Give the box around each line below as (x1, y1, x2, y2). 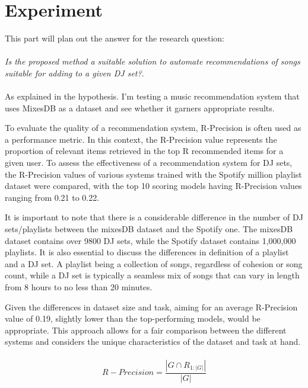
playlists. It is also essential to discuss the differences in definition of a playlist (5, 246, 289, 258)
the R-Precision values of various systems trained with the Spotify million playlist (5, 168, 302, 180)
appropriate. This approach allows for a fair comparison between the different (5, 323, 287, 336)
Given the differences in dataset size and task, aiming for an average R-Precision (5, 300, 298, 313)
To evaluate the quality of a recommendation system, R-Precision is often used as (5, 121, 301, 134)
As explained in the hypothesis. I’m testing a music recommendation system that (5, 90, 300, 102)
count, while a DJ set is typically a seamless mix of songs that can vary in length (5, 269, 300, 281)
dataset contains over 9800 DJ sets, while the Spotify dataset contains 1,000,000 (5, 234, 296, 246)
